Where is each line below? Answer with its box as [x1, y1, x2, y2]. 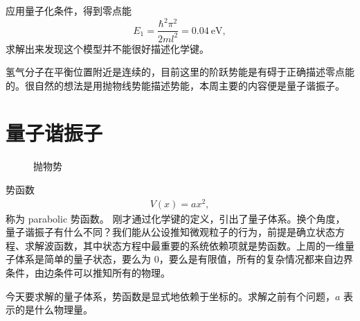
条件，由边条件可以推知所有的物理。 [6, 266, 170, 280]
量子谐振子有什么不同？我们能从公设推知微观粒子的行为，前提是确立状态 [6, 225, 335, 239]
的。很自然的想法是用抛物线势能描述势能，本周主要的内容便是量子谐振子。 [6, 78, 345, 92]
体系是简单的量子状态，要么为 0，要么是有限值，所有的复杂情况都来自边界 [15, 252, 353, 266]
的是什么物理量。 [15, 302, 93, 317]
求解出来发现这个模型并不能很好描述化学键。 [6, 41, 209, 55]
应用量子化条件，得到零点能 [6, 3, 132, 17]
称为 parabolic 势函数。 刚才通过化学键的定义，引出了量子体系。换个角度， [6, 211, 345, 225]
